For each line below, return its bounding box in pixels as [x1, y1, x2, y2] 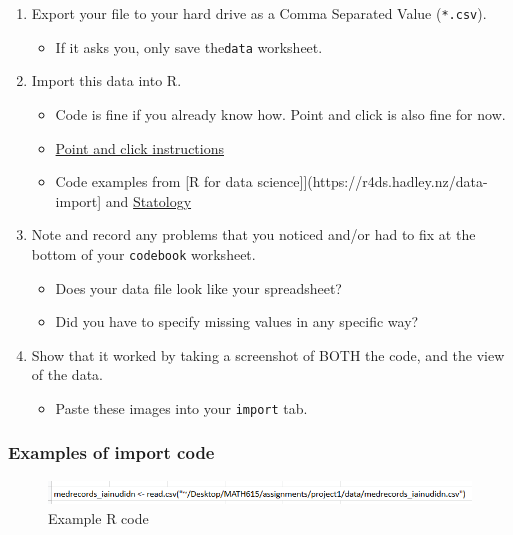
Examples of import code [8, 440, 215, 465]
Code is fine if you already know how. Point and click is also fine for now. [55, 103, 506, 124]
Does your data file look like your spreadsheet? [55, 277, 342, 298]
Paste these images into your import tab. [55, 397, 308, 418]
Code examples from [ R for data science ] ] [55, 171, 308, 192]
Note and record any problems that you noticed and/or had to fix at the [31, 224, 476, 245]
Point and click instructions [55, 137, 224, 158]
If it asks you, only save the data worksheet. [55, 36, 323, 57]
